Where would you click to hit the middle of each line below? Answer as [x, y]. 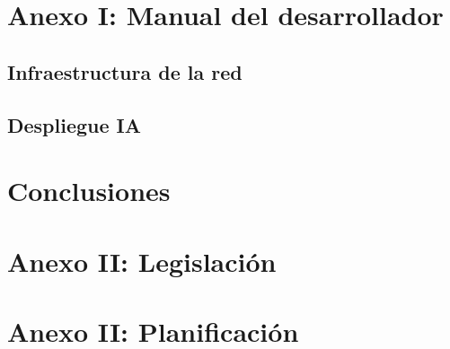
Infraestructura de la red [125, 71]
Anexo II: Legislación [142, 261]
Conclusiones [89, 191]
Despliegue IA [75, 124]
